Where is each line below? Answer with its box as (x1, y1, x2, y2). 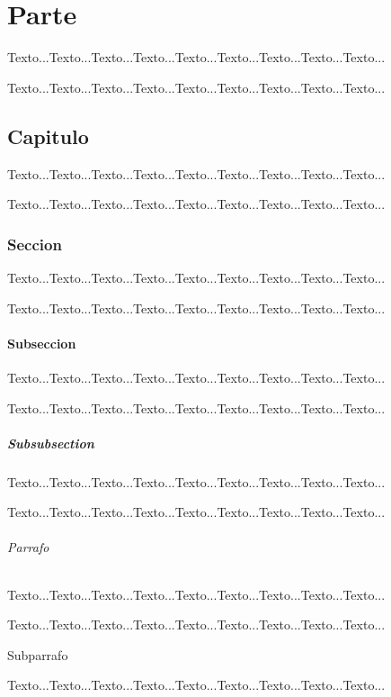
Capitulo (7, 122, 89, 149)
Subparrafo (7, 645, 68, 664)
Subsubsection (7, 433, 94, 452)
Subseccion (7, 333, 76, 352)
